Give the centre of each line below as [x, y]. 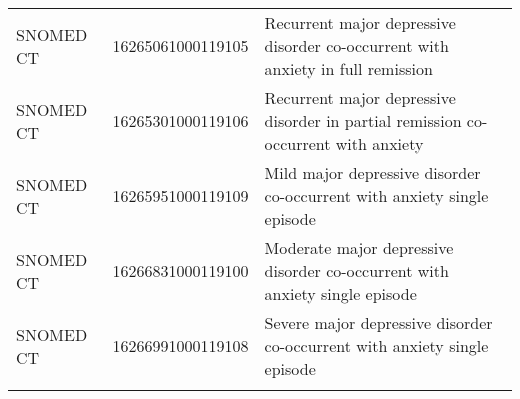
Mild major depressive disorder [372, 172]
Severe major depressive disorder [378, 322]
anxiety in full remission [348, 68]
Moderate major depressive [359, 247]
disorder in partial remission [363, 120]
